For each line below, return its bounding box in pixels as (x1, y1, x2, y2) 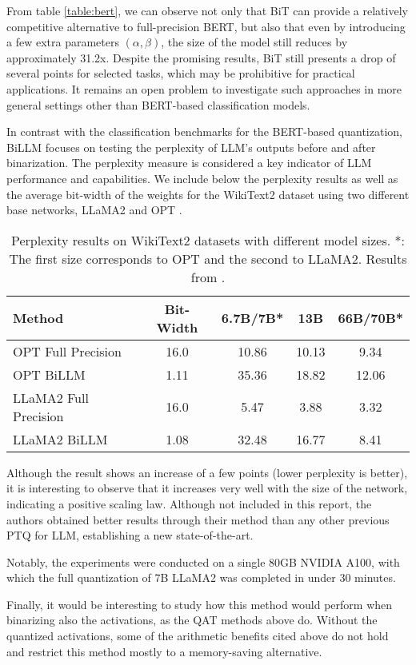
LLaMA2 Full (13, 388, 89, 407)
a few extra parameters (6, 34, 119, 50)
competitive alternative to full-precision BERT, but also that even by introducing (6, 18, 406, 34)
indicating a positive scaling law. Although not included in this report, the (6, 495, 372, 512)
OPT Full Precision (13, 341, 122, 360)
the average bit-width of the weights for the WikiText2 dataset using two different (6, 185, 410, 202)
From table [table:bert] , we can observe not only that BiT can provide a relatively (6, 2, 408, 18)
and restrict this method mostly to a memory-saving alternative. (6, 643, 322, 659)
